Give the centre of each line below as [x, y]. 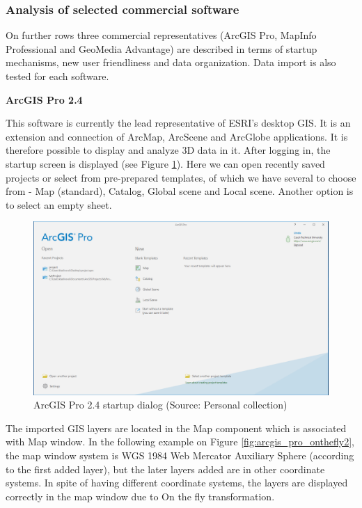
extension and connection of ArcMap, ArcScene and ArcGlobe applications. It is [177, 136]
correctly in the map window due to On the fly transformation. [140, 496]
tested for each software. [57, 76]
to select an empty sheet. [59, 204]
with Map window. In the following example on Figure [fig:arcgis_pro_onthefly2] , [180, 442]
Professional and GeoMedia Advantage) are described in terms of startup [162, 48]
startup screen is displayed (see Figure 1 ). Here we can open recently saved [165, 163]
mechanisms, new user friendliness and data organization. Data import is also [171, 62]
